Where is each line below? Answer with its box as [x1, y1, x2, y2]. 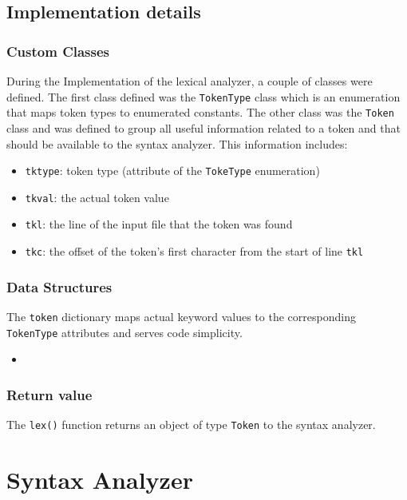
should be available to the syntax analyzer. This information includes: [6, 135, 348, 152]
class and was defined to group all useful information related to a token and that [6, 119, 401, 136]
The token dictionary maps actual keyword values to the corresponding [6, 308, 356, 324]
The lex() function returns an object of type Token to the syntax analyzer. [6, 416, 376, 433]
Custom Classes [6, 41, 109, 61]
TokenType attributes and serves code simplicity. [6, 323, 243, 340]
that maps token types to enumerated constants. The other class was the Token [6, 104, 394, 121]
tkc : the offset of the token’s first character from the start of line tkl [25, 243, 364, 260]
